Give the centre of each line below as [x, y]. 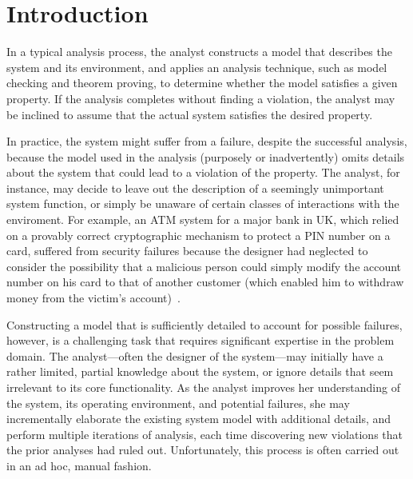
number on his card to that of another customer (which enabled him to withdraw [205, 282]
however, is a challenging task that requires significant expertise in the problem [201, 340]
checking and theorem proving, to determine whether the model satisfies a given [202, 83]
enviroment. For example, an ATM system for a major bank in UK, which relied [203, 220]
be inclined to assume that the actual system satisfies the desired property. [190, 114]
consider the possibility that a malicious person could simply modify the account [204, 266]
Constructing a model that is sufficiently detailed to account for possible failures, [205, 324]
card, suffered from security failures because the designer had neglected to [187, 251]
